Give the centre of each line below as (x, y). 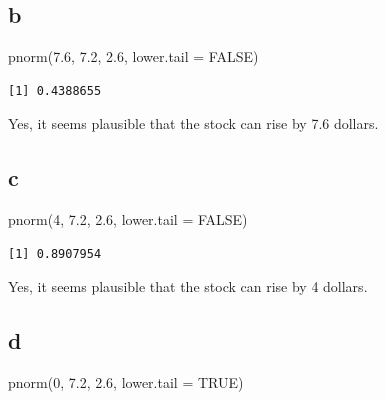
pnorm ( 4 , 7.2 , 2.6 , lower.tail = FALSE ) (128, 219)
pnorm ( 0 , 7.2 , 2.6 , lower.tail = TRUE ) (126, 382)
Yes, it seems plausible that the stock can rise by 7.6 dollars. (193, 123)
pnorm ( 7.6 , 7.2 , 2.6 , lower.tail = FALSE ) (133, 56)
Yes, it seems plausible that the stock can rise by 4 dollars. (188, 286)
